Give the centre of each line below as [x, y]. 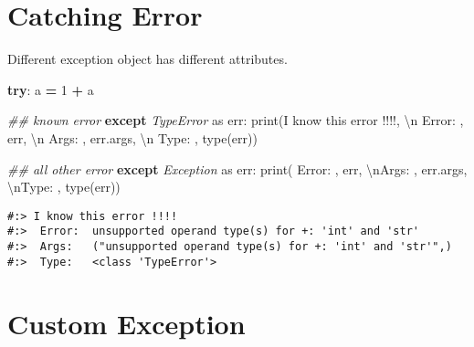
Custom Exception [126, 323]
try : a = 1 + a [51, 89]
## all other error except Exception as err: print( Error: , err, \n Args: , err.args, [237, 168]
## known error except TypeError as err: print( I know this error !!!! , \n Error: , [236, 120]
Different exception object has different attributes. [147, 59]
